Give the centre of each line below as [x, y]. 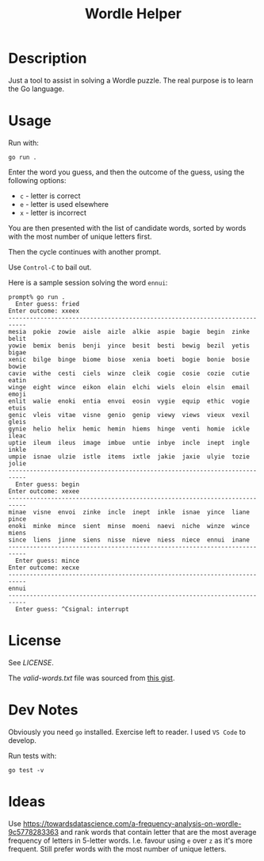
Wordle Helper [133, 14]
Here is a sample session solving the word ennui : [88, 282]
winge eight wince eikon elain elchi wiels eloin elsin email [129, 387]
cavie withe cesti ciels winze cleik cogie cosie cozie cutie [129, 373]
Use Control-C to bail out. [50, 267]
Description [48, 58]
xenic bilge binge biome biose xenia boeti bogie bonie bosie [129, 359]
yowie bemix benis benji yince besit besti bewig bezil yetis [129, 346]
